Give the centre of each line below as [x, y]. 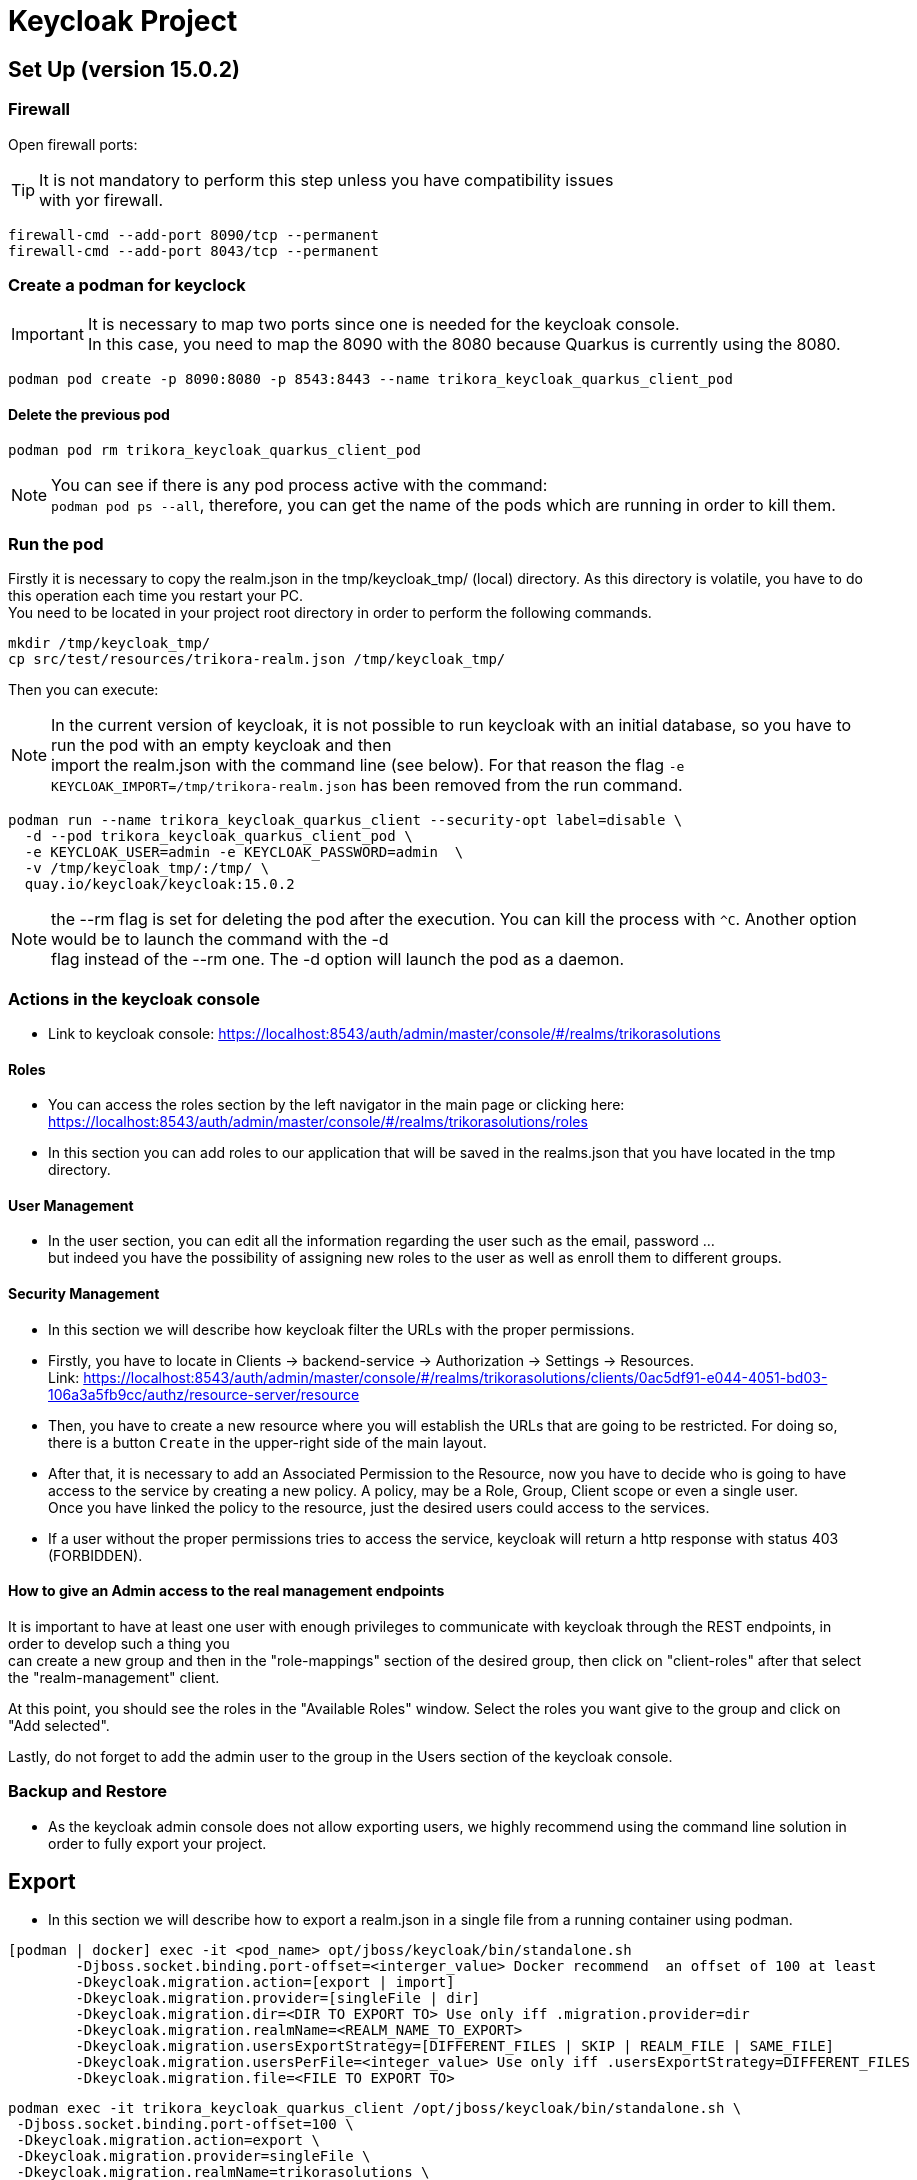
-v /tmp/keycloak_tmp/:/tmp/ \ [147, 868]
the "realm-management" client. [114, 1677]
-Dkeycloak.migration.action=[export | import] [265, 1982]
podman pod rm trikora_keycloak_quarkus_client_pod [215, 449]
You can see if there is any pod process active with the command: [299, 484]
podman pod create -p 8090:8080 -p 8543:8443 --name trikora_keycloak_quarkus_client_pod [370, 379]
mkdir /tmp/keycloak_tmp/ [109, 643]
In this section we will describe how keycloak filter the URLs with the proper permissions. [341, 1329]
